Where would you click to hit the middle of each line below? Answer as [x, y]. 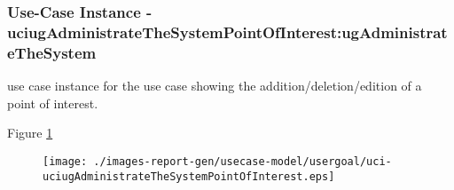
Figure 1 [30, 133]
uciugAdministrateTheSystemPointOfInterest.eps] [189, 176]
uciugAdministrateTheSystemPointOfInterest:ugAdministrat [227, 32]
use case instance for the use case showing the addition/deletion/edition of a [215, 86]
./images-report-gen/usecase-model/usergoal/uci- [243, 161]
